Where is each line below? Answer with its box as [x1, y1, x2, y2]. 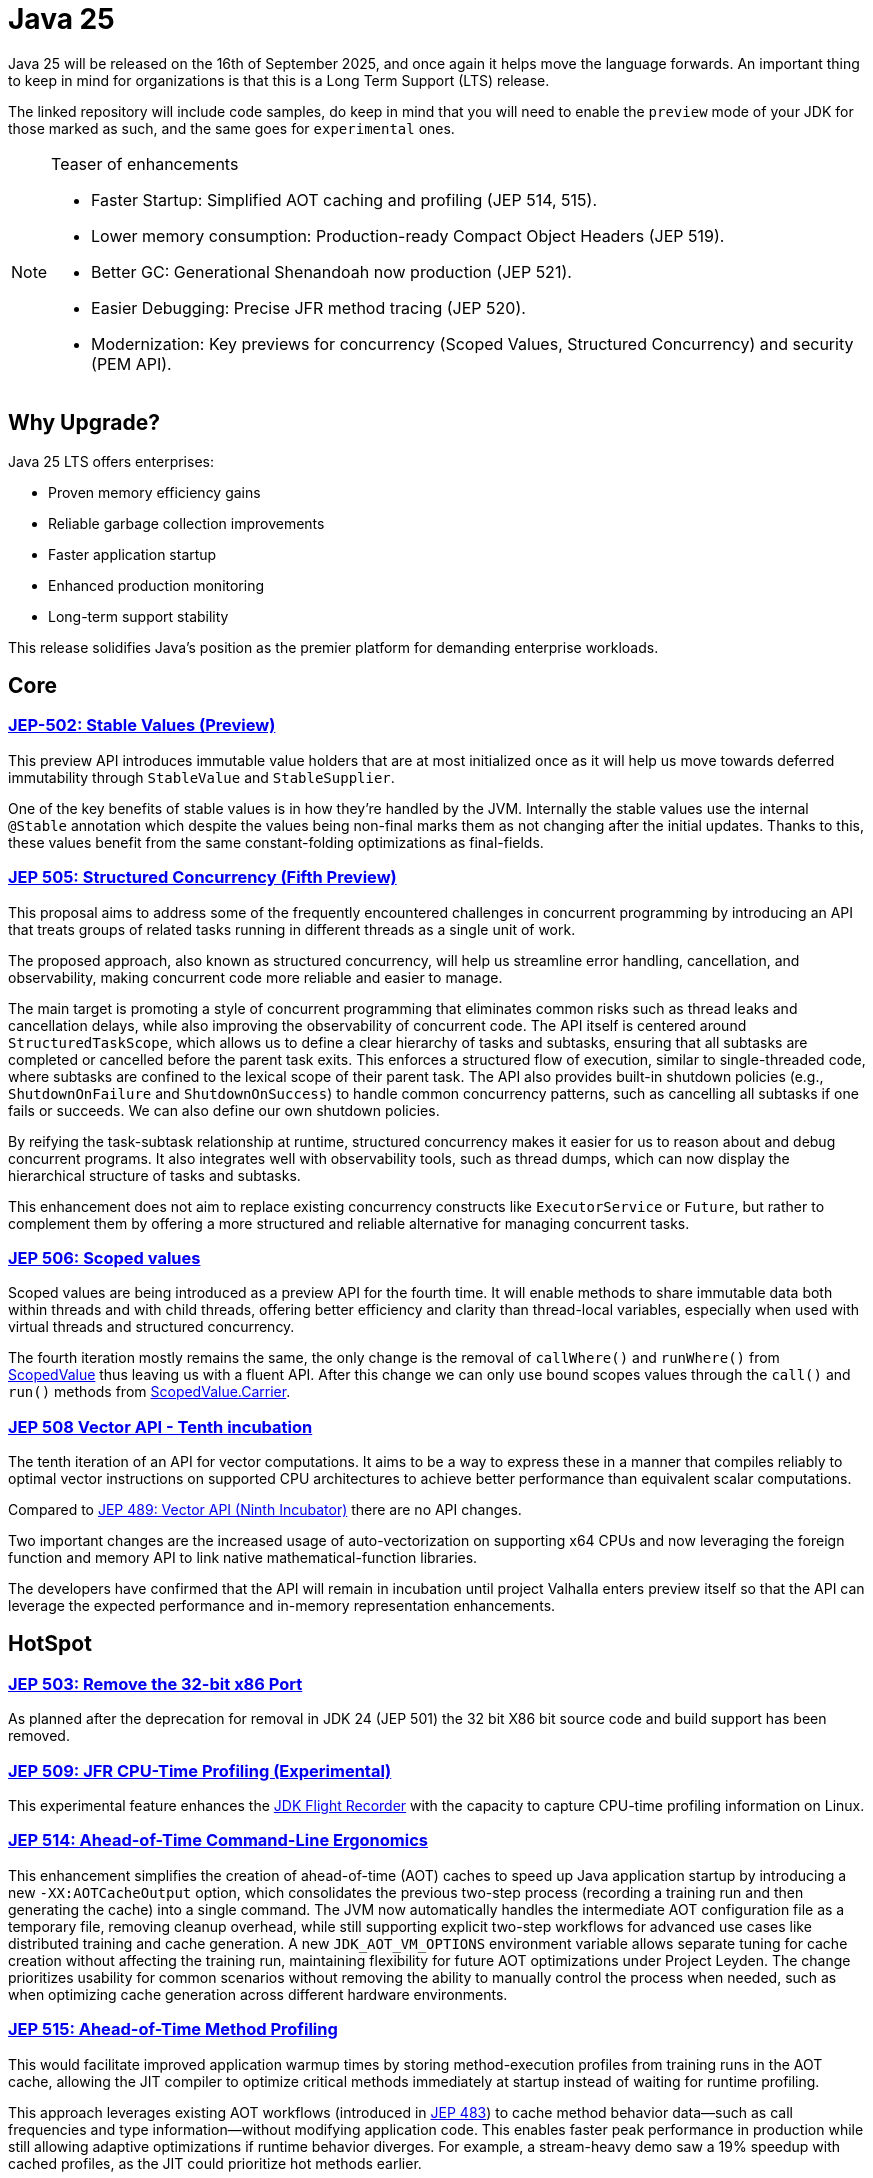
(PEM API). [91, 353, 172, 374]
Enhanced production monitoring [48, 576, 265, 594]
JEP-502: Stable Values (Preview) [8, 715, 276, 736]
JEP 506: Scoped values [8, 1247, 201, 1268]
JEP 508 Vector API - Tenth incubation [8, 1416, 313, 1437]
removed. [8, 1727, 70, 1745]
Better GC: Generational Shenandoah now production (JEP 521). [91, 261, 572, 282]
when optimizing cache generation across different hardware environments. [8, 1985, 508, 2003]
